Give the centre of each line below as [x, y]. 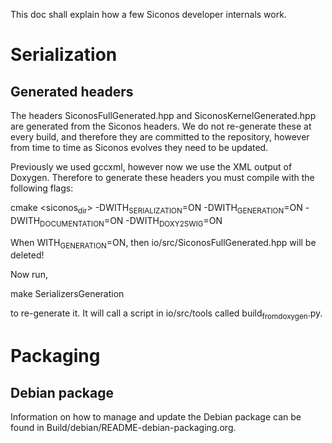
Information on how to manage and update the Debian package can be [156, 417]
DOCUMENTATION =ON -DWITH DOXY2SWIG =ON [131, 221]
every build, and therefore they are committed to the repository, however [160, 137]
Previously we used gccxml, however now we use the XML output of [151, 167]
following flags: [42, 188]
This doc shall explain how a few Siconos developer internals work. [148, 14]
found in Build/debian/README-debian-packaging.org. [123, 428]
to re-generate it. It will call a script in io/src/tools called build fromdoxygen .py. [166, 314]
